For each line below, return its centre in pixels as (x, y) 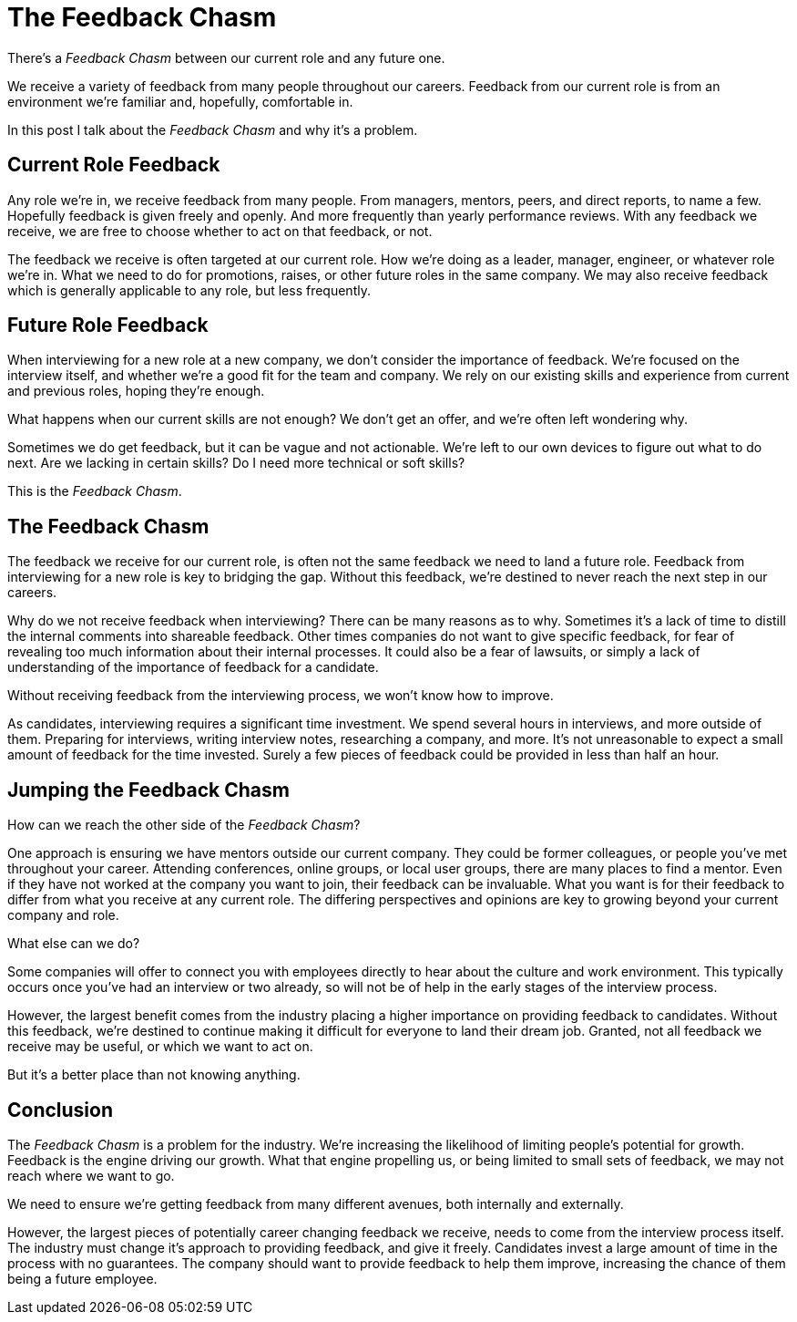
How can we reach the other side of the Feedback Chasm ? (184, 825)
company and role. (63, 915)
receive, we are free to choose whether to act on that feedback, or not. (220, 231)
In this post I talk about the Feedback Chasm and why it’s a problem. (213, 129)
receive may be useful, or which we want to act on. (160, 1047)
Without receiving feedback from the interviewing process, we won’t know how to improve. (281, 696)
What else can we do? (74, 944)
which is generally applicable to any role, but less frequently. (189, 290)
